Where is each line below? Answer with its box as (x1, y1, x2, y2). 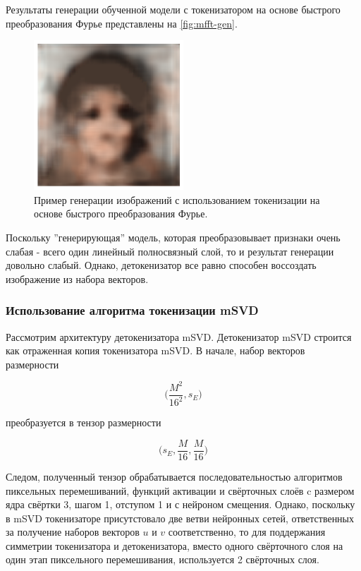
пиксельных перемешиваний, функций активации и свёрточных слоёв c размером (6, 483, 355, 498)
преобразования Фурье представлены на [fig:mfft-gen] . (6, 16, 238, 30)
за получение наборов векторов (6, 524, 140, 539)
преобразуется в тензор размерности (6, 415, 161, 430)
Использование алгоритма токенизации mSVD (6, 301, 259, 319)
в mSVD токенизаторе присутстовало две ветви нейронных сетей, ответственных (6, 510, 355, 525)
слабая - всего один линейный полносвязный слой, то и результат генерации (6, 244, 334, 258)
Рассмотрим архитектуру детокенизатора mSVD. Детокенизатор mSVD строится (6, 329, 352, 344)
